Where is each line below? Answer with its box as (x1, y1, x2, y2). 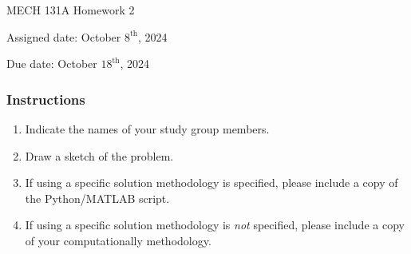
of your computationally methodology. (25, 232, 211, 248)
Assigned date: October (6, 28, 121, 45)
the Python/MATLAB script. (25, 189, 170, 206)
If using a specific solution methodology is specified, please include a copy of (25, 174, 398, 191)
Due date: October (6, 55, 97, 72)
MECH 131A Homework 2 (6, 2, 135, 18)
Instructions (6, 89, 85, 109)
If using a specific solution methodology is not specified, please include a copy (25, 216, 405, 233)
